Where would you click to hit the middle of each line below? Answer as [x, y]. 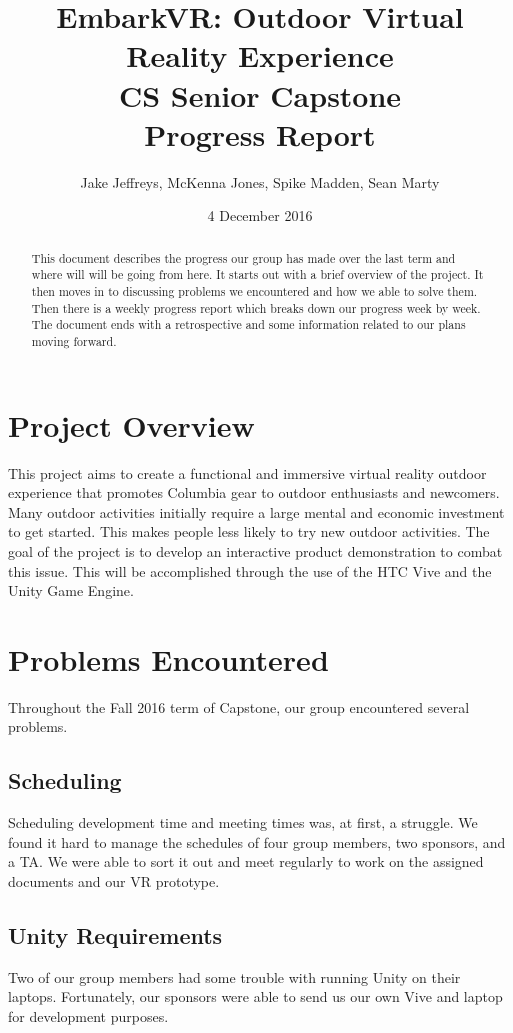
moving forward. [74, 340]
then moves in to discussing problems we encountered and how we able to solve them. [254, 290]
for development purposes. [88, 1015]
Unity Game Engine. [71, 590]
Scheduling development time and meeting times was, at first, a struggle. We [243, 822]
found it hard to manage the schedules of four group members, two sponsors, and [257, 841]
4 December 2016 [260, 215]
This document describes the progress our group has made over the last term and [243, 257]
